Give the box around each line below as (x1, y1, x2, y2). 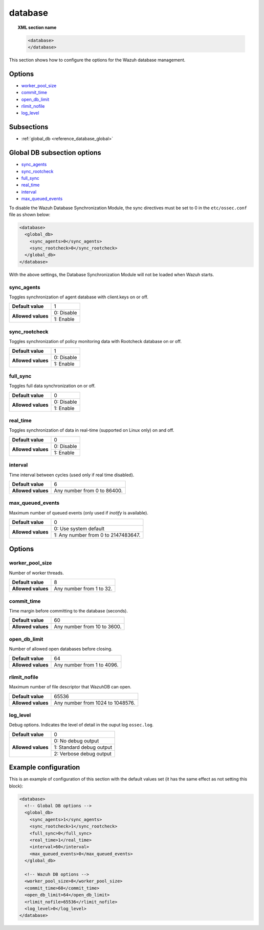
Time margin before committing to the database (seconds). (9, 608, 128, 613)
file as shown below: (9, 211, 51, 218)
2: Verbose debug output (54, 750, 112, 757)
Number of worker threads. (9, 570, 64, 576)
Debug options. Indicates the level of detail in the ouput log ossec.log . (9, 722, 154, 728)
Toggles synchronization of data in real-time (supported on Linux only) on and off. (9, 427, 175, 433)
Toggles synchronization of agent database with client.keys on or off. (9, 294, 149, 300)
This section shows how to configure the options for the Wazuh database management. (9, 57, 186, 63)
